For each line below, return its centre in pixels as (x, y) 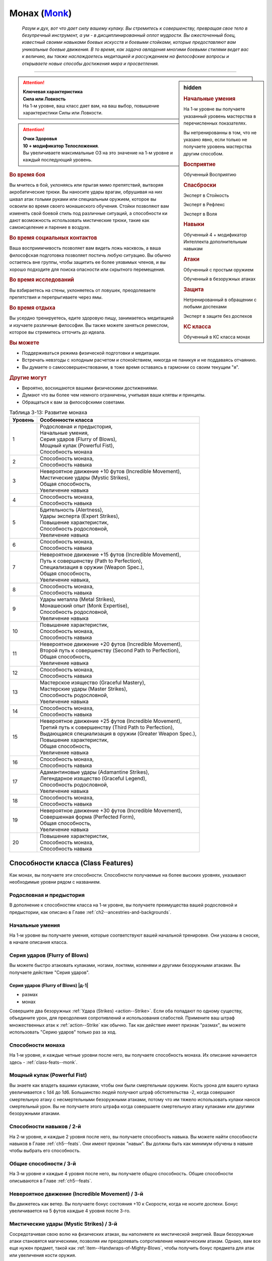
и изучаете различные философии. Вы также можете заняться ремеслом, (89, 325)
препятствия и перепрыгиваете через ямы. (56, 297)
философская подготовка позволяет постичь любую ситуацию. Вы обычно (90, 255)
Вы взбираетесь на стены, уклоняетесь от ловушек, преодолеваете (83, 290)
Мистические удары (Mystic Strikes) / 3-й (63, 1224)
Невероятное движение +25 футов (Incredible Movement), (111, 721)
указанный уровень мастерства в (220, 116)
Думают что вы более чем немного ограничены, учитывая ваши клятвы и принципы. (114, 395)
